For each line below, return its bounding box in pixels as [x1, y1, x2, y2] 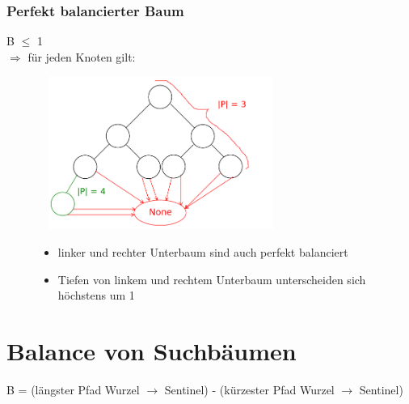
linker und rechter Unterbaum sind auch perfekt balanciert [57, 243, 348, 260]
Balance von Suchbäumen [6, 334, 297, 367]
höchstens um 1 [57, 287, 135, 304]
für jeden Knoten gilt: [27, 48, 136, 65]
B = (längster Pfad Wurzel [6, 381, 140, 398]
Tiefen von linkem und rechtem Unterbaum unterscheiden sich [57, 270, 366, 287]
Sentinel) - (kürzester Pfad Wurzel [164, 381, 335, 398]
